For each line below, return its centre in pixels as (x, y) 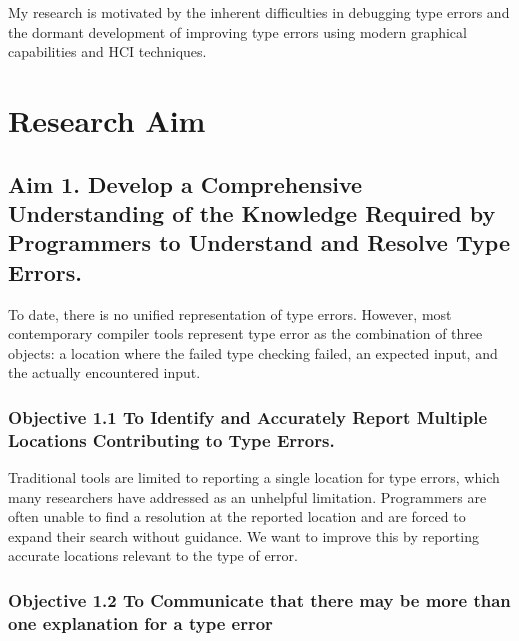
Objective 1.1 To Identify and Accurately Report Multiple (247, 416)
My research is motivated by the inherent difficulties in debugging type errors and (259, 12)
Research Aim (107, 119)
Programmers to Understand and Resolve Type (259, 242)
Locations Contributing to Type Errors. (171, 439)
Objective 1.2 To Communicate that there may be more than (259, 599)
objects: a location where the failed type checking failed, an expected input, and (253, 352)
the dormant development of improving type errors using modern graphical (237, 31)
